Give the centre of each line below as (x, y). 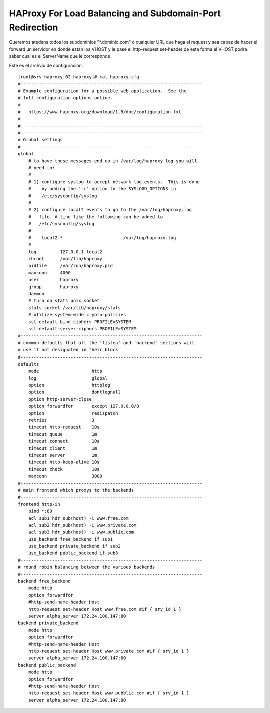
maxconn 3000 (65, 476)
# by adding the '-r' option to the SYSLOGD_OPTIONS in (102, 189)
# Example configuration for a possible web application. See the (102, 91)
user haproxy (53, 280)
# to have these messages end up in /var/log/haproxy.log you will (113, 161)
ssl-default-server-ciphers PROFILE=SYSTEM (82, 329)
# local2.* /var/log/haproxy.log (102, 238)
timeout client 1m (63, 448)
